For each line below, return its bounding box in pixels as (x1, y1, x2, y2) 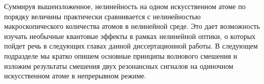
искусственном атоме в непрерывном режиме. (4, 70, 146, 81)
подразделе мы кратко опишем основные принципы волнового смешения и (4, 50, 237, 61)
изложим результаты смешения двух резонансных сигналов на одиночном (4, 60, 233, 71)
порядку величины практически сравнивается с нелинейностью (4, 11, 201, 21)
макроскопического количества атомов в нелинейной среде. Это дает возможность (4, 21, 260, 31)
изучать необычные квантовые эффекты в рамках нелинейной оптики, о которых (4, 30, 256, 41)
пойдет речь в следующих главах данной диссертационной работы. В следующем (4, 40, 258, 51)
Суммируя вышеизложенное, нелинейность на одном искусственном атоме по (4, 1, 246, 11)
